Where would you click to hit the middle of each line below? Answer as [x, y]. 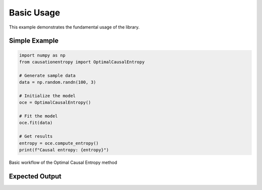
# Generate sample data [48, 75]
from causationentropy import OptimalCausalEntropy [82, 62]
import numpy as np [42, 55]
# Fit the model [39, 116]
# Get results [36, 136]
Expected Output [35, 176]
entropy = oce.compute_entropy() [59, 143]
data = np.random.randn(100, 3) [58, 82]
